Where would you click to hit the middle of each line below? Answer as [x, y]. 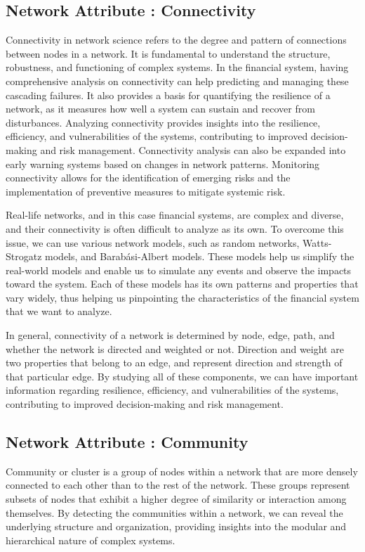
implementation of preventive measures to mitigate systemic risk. [146, 191]
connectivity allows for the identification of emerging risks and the [148, 178]
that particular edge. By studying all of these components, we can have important [182, 376]
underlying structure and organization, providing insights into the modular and [176, 526]
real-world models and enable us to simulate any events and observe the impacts [179, 270]
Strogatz [24, 256]
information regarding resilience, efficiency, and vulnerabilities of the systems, [172, 390]
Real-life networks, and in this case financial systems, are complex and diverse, [175, 215]
